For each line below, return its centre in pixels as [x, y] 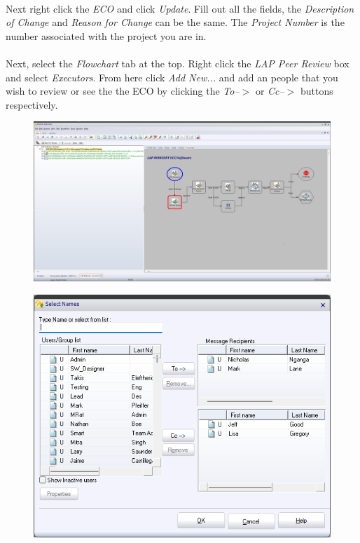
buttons [317, 91]
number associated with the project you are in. [106, 35]
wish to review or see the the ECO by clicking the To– [123, 91]
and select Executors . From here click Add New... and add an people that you [172, 77]
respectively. [32, 104]
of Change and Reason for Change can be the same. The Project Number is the [175, 22]
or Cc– [270, 91]
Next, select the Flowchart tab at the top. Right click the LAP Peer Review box [178, 63]
